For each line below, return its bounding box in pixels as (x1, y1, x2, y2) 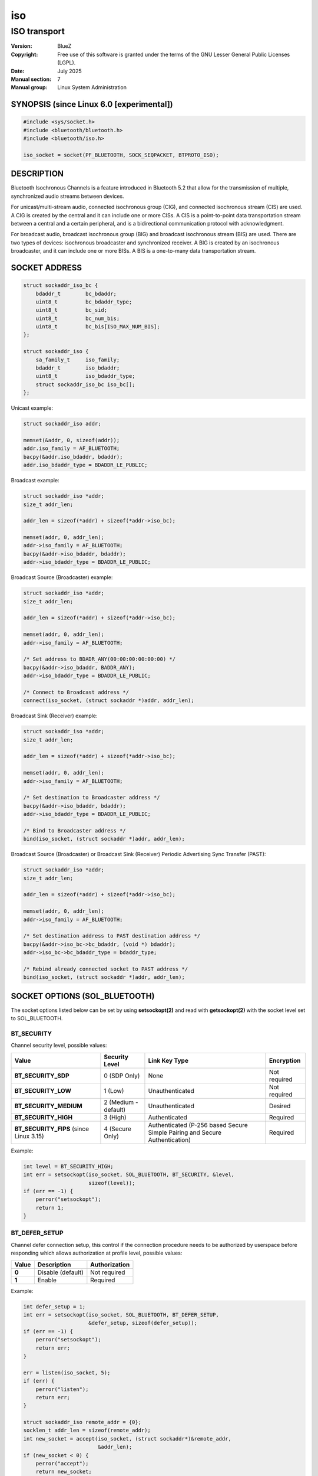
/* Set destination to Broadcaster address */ (23, 794, 160, 801)
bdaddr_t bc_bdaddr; (35, 290, 117, 297)
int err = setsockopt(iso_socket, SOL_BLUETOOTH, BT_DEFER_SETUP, (23, 1311, 219, 1318)
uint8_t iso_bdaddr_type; (35, 373, 135, 380)
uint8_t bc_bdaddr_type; (35, 298, 132, 305)
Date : (11, 67, 25, 74)
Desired (269, 1102, 291, 1110)
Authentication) (148, 1135, 191, 1144)
